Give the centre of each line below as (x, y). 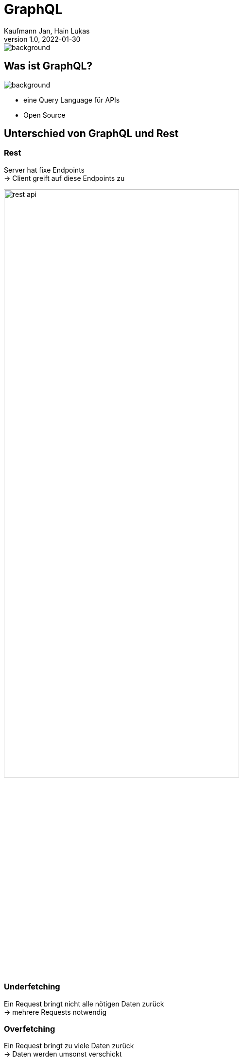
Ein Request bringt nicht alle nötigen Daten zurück (84, 1004)
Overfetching (30, 1029)
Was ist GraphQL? (48, 66)
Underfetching (32, 987)
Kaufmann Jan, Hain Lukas (47, 31)
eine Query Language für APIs (72, 100)
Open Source (44, 115)
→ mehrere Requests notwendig (55, 1012)
